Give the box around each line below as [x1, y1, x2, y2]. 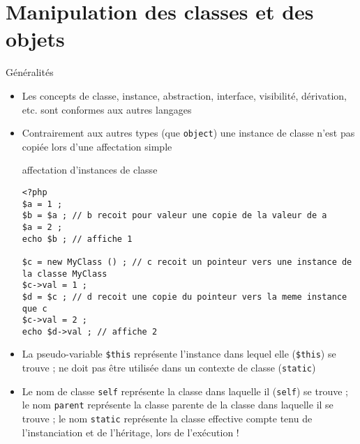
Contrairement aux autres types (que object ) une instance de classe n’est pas [22, 125, 355, 140]
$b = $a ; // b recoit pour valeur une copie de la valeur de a [22, 210, 327, 221]
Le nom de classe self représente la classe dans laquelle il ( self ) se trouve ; [22, 383, 348, 398]
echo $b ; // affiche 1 [22, 234, 133, 244]
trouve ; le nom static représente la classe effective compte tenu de [22, 411, 313, 426]
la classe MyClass [22, 268, 107, 279]
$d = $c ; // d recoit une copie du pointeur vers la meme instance [22, 291, 347, 302]
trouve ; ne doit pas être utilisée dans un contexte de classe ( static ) [22, 360, 316, 375]
